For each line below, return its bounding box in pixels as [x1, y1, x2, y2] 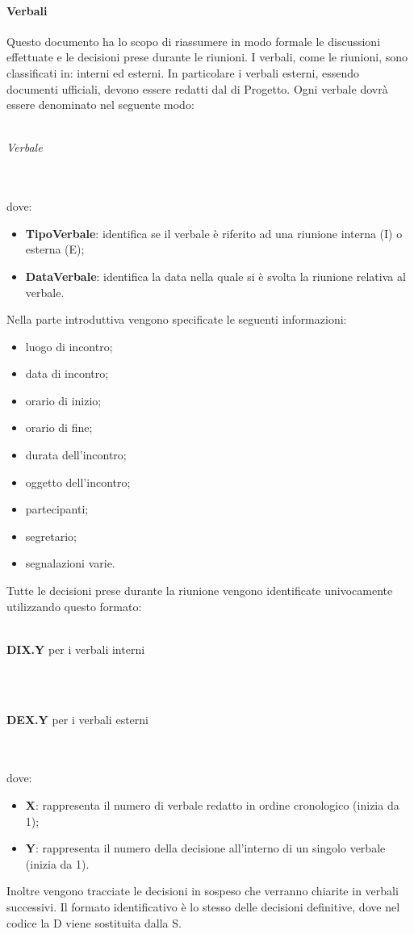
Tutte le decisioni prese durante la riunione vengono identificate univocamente [6, 582, 393, 599]
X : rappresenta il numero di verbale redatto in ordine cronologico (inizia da [25, 796, 399, 813]
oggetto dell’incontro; [25, 473, 131, 490]
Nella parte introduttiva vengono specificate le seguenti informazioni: [6, 311, 347, 328]
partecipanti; [25, 501, 89, 517]
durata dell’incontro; [25, 446, 127, 463]
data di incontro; [25, 365, 109, 382]
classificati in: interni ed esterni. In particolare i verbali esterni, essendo [6, 64, 360, 81]
